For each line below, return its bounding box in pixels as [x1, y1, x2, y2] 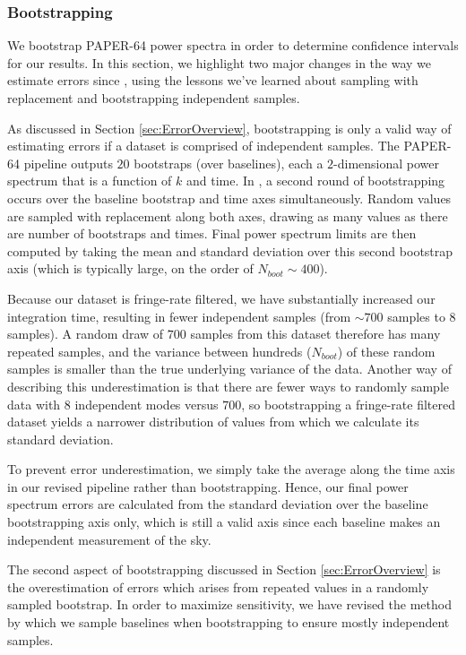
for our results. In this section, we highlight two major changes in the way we [7, 53, 432, 72]
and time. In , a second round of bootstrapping [186, 171, 445, 190]
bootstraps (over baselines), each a [134, 153, 324, 172]
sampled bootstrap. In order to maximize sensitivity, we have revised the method [7, 595, 452, 614]
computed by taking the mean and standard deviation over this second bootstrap [7, 241, 453, 260]
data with [7, 394, 61, 413]
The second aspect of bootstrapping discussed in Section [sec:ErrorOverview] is [7, 560, 441, 579]
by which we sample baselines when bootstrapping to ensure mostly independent [7, 613, 450, 632]
